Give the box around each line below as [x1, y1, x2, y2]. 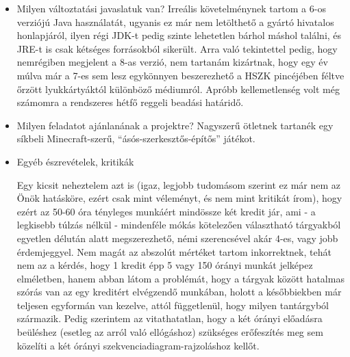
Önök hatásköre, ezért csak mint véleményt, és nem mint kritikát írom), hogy [16, 191, 342, 205]
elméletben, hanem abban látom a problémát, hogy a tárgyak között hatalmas [16, 271, 345, 285]
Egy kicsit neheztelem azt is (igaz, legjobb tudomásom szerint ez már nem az [16, 177, 341, 191]
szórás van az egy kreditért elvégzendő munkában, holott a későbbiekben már [16, 285, 342, 299]
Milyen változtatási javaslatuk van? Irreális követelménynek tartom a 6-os [16, 1, 326, 15]
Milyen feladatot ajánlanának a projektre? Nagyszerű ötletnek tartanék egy [16, 118, 334, 132]
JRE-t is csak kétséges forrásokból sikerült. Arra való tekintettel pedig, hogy [16, 41, 338, 55]
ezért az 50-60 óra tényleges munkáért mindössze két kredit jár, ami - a [16, 204, 316, 218]
